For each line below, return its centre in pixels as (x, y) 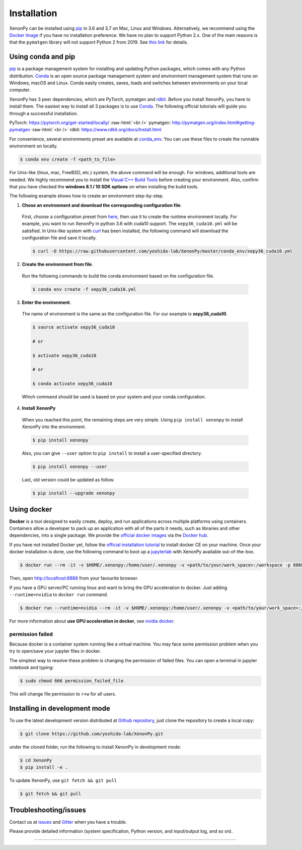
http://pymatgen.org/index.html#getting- (214, 122)
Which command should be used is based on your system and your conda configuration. (114, 397)
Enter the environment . (47, 302)
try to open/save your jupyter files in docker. (55, 651)
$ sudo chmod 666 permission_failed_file (72, 681)
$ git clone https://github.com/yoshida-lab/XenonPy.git (92, 734)
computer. (20, 90)
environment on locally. (33, 146)
